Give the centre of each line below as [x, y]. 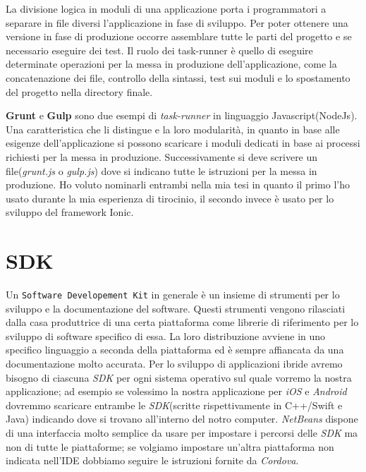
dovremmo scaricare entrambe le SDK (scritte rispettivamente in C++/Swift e [174, 405]
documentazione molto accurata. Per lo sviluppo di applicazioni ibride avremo [174, 364]
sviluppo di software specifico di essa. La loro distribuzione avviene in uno [166, 335]
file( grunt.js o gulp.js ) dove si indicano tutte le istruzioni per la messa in [161, 170]
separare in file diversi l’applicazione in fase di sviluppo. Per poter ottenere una [177, 22]
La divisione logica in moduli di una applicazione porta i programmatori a [166, 8]
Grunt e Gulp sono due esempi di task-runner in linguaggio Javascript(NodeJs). [182, 115]
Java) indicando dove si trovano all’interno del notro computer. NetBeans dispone [182, 419]
